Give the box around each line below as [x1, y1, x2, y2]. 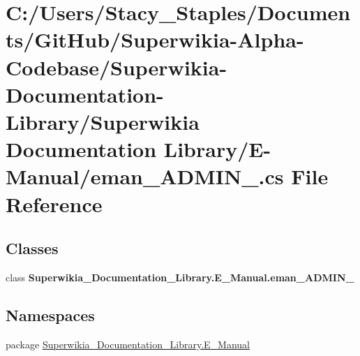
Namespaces [6, 304, 95, 325]
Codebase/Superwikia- [6, 52, 227, 81]
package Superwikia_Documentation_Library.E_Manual [6, 336, 250, 351]
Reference [6, 189, 103, 218]
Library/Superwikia [6, 107, 200, 135]
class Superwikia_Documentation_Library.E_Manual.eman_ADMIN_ [6, 269, 354, 284]
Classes [6, 237, 59, 259]
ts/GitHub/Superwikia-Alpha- [6, 25, 304, 54]
